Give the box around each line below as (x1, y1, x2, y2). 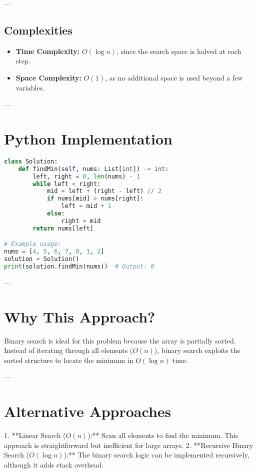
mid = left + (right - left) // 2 (46, 187, 162, 195)
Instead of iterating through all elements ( (4, 345, 133, 355)
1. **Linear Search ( (4, 430, 66, 440)
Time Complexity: (15, 45, 80, 56)
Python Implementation (4, 128, 172, 148)
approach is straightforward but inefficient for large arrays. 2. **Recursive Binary (4, 439, 253, 450)
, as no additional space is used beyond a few (104, 72, 243, 82)
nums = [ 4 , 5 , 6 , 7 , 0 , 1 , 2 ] (4, 248, 104, 255)
